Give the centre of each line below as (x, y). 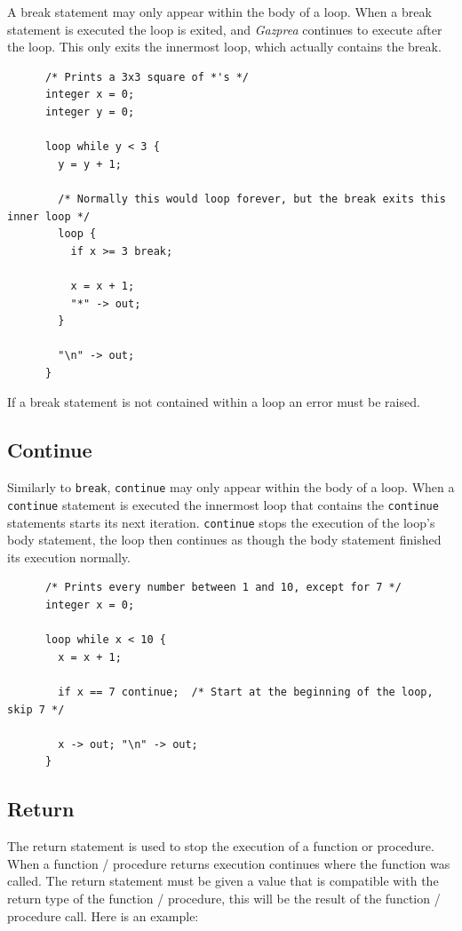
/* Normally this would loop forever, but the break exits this (252, 199)
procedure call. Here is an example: (103, 915)
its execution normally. (69, 557)
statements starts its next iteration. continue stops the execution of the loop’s (221, 522)
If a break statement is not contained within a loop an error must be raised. (214, 402)
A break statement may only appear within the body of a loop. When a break (219, 12)
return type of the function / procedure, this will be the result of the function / (224, 898)
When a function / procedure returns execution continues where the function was (229, 863)
